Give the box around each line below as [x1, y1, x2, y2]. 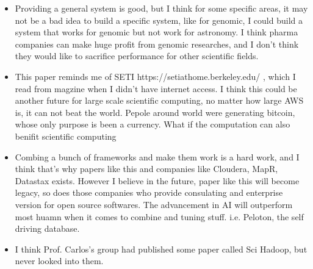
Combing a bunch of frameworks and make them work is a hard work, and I [15, 150, 300, 163]
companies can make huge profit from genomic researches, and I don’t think [15, 37, 299, 50]
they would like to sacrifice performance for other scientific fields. [15, 49, 259, 62]
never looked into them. [15, 254, 104, 267]
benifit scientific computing [15, 129, 117, 142]
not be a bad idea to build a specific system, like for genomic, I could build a [15, 13, 303, 26]
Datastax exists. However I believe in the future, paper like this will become [15, 174, 300, 187]
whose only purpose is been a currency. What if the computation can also [15, 118, 290, 131]
